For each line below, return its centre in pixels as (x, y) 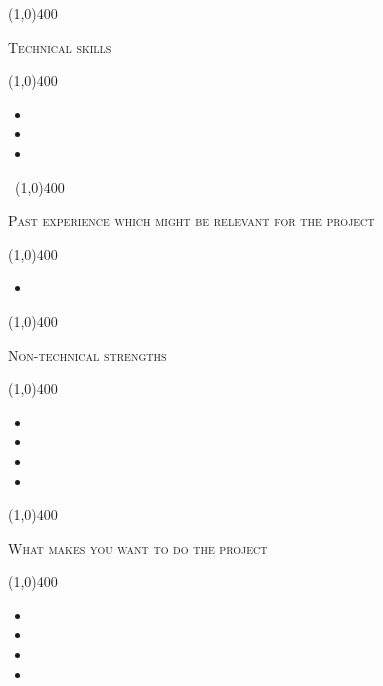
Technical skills (60, 46)
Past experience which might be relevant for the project (191, 220)
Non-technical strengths (87, 354)
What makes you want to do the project (138, 547)
